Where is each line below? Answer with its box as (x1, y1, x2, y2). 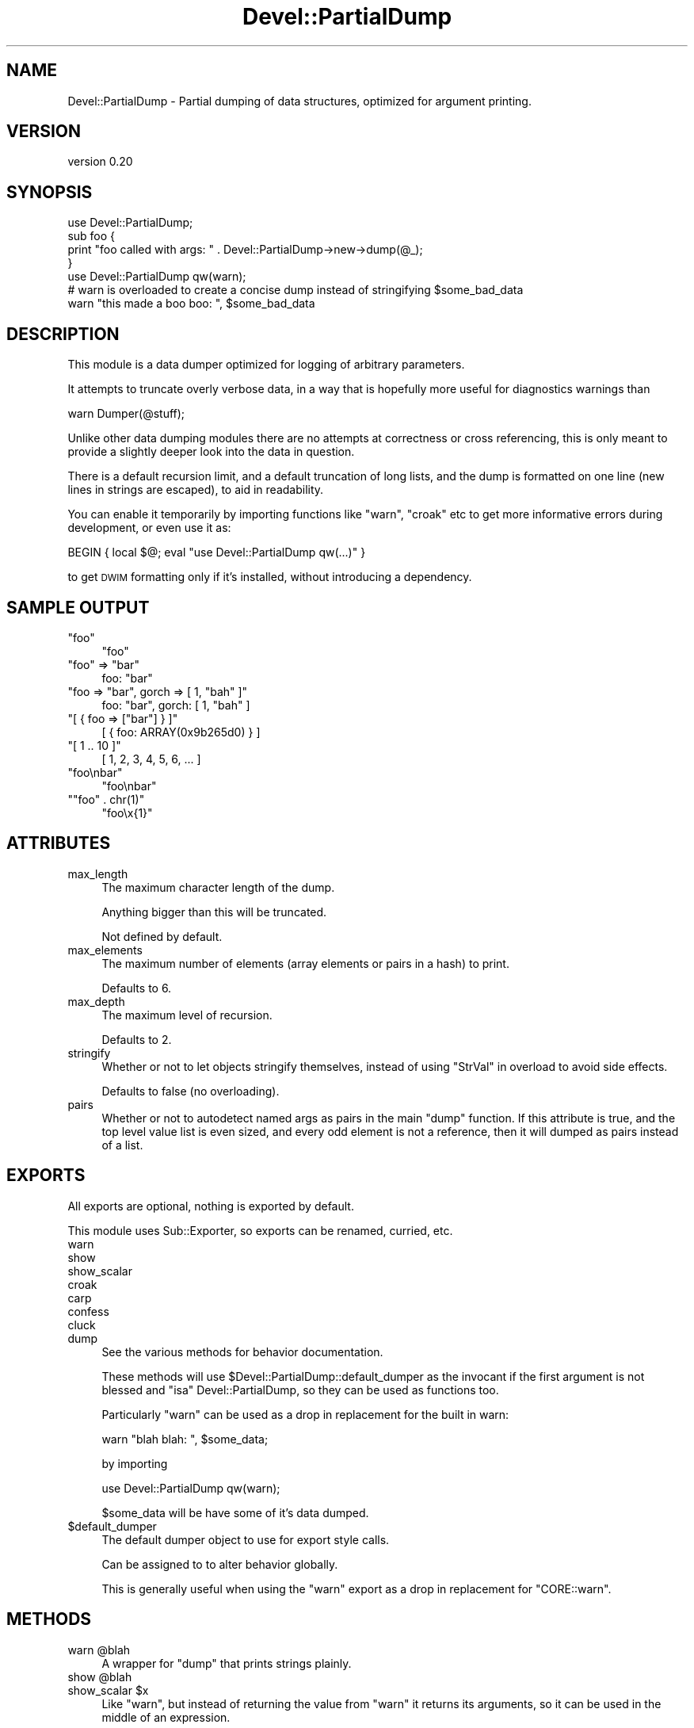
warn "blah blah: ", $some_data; (101, 1432, 269, 1446)
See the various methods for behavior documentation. (101, 1344, 383, 1359)
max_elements (67, 942, 143, 957)
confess (67, 1304, 109, 1318)
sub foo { (67, 229, 116, 243)
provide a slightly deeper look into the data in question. (67, 445, 355, 459)
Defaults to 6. (101, 981, 172, 995)
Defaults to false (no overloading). (101, 1084, 280, 1098)
